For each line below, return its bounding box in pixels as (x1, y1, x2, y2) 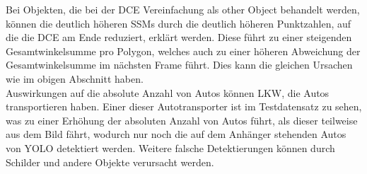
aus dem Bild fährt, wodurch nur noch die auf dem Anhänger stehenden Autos (6, 127, 346, 141)
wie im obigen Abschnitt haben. (6, 71, 144, 86)
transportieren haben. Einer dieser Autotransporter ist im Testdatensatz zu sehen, (6, 99, 362, 114)
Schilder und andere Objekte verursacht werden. (6, 154, 214, 169)
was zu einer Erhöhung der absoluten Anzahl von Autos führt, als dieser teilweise (6, 112, 358, 127)
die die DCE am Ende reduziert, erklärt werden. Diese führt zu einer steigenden (6, 30, 352, 45)
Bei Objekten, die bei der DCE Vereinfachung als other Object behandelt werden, (6, 2, 360, 16)
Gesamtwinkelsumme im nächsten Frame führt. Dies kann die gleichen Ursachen (6, 57, 353, 72)
